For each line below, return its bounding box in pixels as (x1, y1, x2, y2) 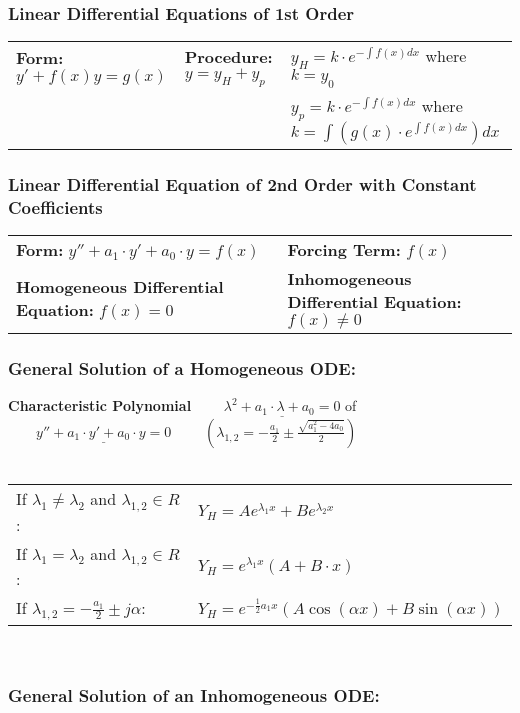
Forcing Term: (287, 237, 401, 261)
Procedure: (184, 44, 273, 68)
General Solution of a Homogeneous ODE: (8, 355, 356, 380)
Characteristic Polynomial (8, 395, 192, 416)
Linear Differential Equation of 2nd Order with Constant (8, 171, 477, 196)
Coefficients (8, 194, 103, 219)
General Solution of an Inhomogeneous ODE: (8, 683, 380, 708)
